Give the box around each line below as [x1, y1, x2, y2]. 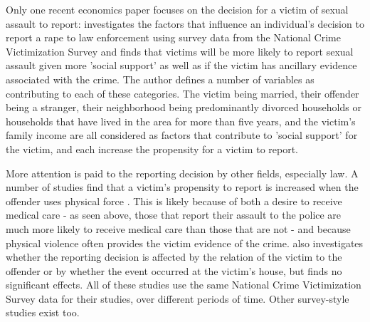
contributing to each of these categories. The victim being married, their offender [6, 85, 359, 100]
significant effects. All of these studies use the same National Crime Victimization [6, 277, 361, 292]
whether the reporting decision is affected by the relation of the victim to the [6, 249, 342, 264]
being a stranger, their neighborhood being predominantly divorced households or [6, 100, 361, 115]
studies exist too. [6, 305, 80, 320]
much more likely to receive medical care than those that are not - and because [6, 221, 351, 236]
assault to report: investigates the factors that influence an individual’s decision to [6, 16, 364, 31]
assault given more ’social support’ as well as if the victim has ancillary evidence [6, 58, 357, 73]
